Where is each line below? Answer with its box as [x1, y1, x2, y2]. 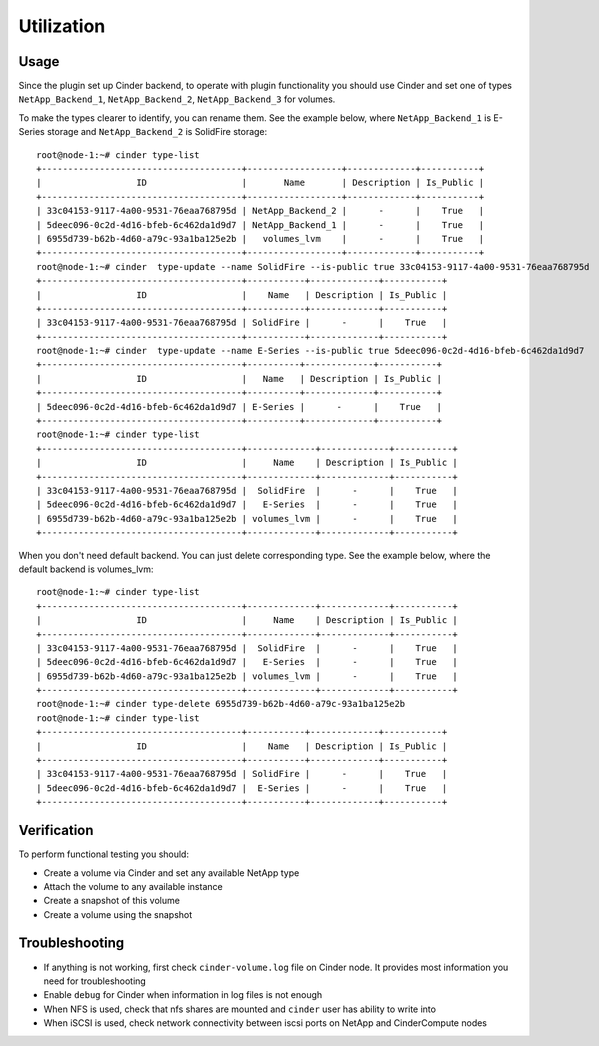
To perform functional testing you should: [18, 848, 190, 860]
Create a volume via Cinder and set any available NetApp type [43, 866, 300, 879]
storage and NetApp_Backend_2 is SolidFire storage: [46, 126, 268, 138]
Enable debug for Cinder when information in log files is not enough [43, 989, 323, 1001]
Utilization [18, 15, 106, 37]
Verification [18, 822, 94, 839]
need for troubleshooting [43, 975, 147, 987]
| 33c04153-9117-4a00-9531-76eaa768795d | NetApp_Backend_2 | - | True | [36, 205, 485, 217]
